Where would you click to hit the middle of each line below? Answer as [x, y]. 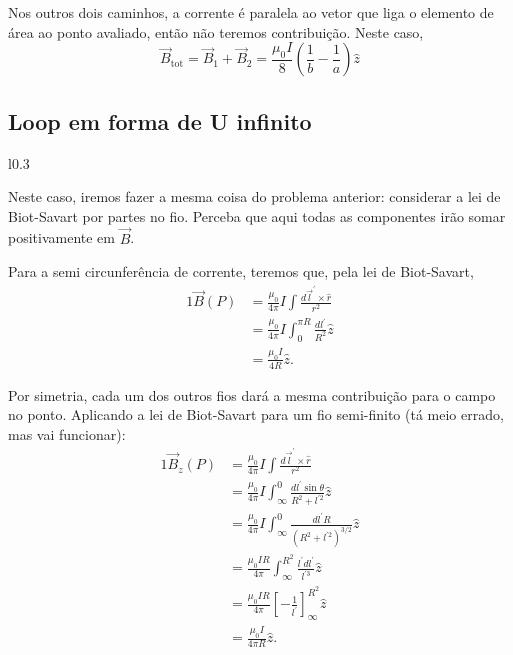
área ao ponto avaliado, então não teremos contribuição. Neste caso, [216, 31]
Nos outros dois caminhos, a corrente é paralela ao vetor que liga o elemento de [251, 12]
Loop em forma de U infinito [160, 120]
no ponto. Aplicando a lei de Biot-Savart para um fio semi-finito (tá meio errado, [256, 414]
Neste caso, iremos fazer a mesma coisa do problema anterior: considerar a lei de [254, 196]
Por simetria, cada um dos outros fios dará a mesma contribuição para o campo [252, 394]
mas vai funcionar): [67, 433]
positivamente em [62, 237]
